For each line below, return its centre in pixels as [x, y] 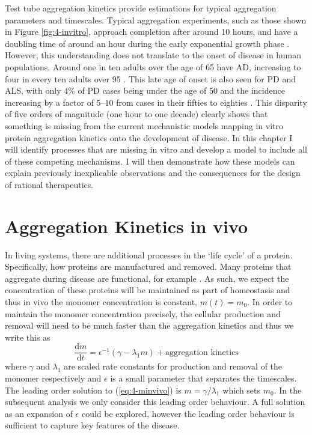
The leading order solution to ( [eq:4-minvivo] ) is [93, 390]
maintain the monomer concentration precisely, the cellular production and [143, 313]
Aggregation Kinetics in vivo [127, 226]
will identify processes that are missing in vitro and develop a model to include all [156, 149]
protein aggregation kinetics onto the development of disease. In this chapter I [149, 137]
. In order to [270, 302]
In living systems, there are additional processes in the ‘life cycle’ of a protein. [149, 254]
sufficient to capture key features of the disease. [92, 425]
